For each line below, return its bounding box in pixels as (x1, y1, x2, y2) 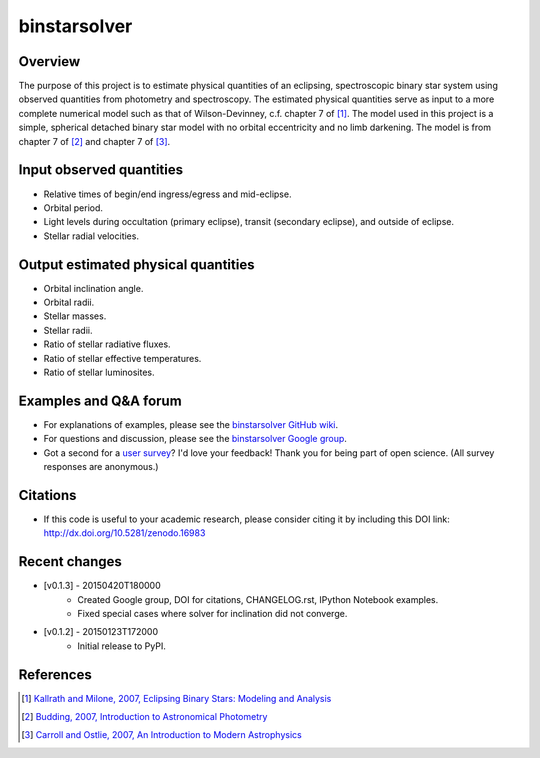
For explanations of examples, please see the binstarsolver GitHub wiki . (43, 418, 339, 430)
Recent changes (18, 553, 122, 570)
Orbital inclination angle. (43, 282, 144, 294)
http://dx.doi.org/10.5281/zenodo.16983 (43, 527, 206, 539)
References (18, 666, 92, 683)
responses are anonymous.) (43, 461, 159, 473)
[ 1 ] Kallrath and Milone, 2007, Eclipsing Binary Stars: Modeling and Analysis (21, 692, 332, 704)
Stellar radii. (43, 324, 93, 336)
